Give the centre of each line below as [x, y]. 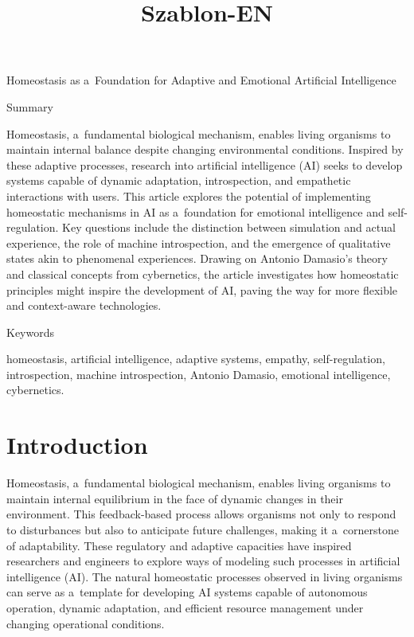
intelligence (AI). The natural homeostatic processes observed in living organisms [205, 576]
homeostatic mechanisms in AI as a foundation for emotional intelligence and [195, 211]
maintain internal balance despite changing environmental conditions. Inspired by [205, 149]
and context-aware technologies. [84, 305]
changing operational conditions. [86, 623]
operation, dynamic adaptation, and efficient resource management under [185, 607]
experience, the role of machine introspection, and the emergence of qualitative [199, 242]
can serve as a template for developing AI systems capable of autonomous [187, 592]
